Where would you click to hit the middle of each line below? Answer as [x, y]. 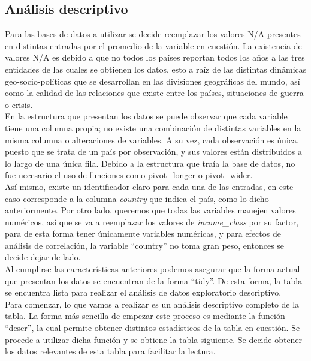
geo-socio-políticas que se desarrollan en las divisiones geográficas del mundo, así [153, 81]
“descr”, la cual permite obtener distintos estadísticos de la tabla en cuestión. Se [153, 328]
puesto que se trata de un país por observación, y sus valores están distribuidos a [154, 151]
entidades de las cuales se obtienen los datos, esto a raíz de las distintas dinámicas [156, 69]
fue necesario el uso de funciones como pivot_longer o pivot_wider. [129, 175]
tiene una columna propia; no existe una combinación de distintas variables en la [153, 127]
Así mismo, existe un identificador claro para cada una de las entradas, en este [149, 186]
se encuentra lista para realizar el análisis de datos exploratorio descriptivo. [143, 292]
